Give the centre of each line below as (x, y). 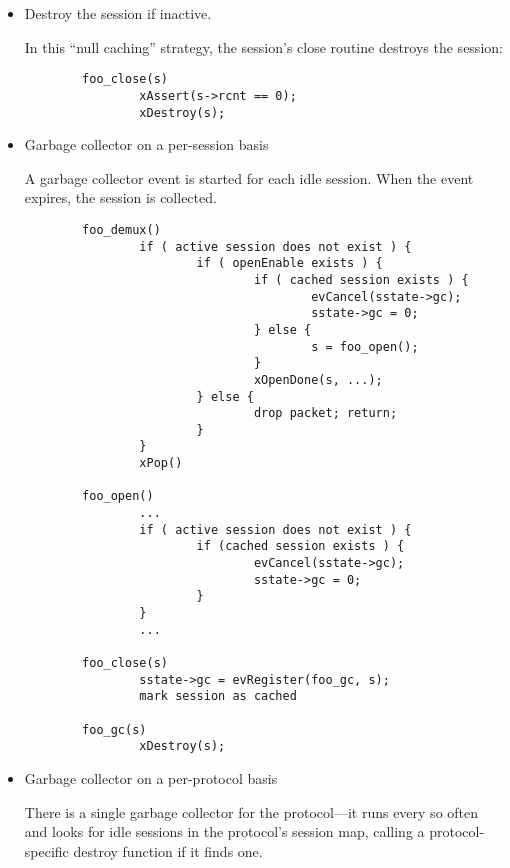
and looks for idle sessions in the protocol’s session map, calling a (224, 831)
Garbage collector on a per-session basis (146, 144)
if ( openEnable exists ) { (289, 263)
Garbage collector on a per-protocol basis (151, 777)
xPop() (161, 463)
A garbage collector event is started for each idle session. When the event (249, 177)
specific (46, 850)
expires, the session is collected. (120, 197)
